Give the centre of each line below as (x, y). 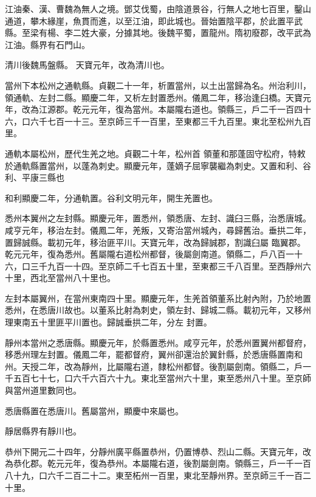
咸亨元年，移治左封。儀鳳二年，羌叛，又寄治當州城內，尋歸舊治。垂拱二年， (158, 230)
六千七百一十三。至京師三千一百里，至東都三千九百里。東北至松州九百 (170, 121)
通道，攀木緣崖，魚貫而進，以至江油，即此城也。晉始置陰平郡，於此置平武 (154, 20)
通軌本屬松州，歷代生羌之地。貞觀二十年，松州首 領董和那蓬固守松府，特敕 (155, 153)
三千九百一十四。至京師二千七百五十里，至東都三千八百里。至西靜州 (166, 266)
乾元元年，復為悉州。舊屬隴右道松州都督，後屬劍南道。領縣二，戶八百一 (149, 254)
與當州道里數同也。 (43, 390)
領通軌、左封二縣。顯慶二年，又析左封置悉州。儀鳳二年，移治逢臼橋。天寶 (154, 97)
